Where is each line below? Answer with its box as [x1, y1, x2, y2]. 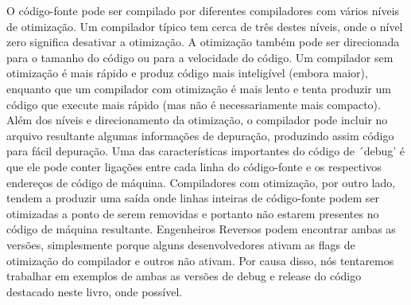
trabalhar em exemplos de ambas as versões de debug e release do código [6, 268, 362, 284]
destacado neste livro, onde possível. [6, 283, 183, 299]
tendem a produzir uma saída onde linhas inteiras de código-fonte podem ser [6, 190, 380, 206]
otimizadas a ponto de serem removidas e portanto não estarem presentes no [6, 205, 379, 221]
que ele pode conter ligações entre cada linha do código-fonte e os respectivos [6, 158, 382, 174]
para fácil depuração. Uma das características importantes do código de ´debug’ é [6, 143, 405, 159]
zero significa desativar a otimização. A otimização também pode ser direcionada [6, 33, 400, 50]
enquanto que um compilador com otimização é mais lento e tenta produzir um [6, 80, 391, 96]
